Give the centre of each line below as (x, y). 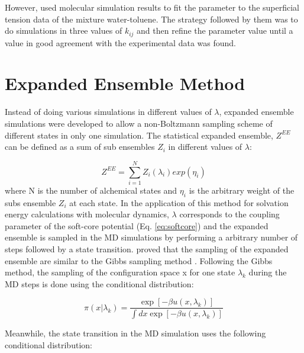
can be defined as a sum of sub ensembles (80, 147)
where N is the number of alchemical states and (91, 190)
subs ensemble (30, 202)
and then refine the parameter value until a (215, 31)
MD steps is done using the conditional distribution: (99, 283)
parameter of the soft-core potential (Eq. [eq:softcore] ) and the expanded (137, 225)
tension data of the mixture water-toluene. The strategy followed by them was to (151, 19)
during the (268, 272)
